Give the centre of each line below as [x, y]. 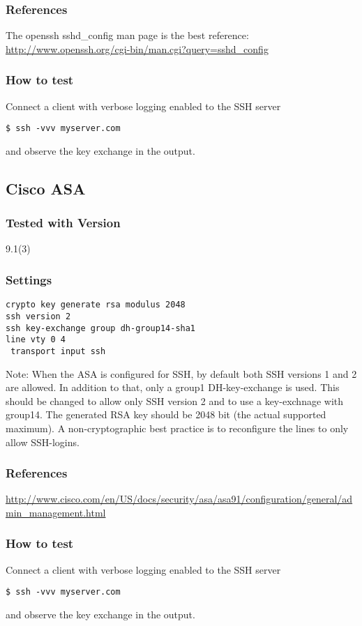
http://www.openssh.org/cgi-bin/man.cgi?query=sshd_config [137, 48]
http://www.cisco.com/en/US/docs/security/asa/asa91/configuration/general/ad [179, 499]
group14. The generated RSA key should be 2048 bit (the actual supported [166, 414]
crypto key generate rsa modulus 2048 [96, 305]
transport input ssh [58, 351]
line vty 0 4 [36, 340]
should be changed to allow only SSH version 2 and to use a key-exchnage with [175, 400]
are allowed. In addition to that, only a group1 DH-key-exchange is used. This [173, 387]
